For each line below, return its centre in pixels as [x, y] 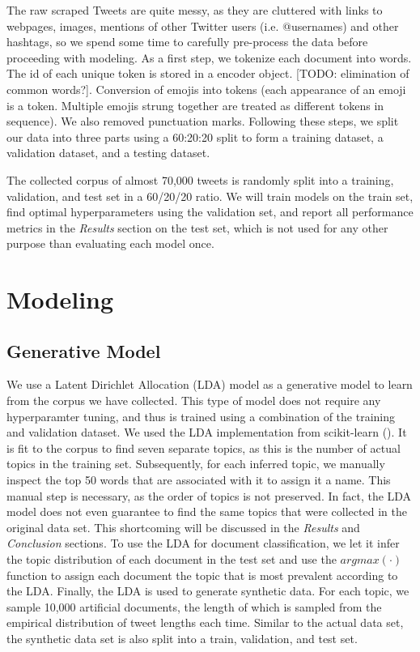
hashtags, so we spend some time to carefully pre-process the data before [187, 42]
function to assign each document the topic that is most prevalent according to [202, 575]
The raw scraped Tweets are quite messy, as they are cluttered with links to [195, 10]
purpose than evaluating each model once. [110, 243]
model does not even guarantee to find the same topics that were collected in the [207, 511]
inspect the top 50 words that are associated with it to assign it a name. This [199, 480]
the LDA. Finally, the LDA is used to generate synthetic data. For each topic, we [208, 591]
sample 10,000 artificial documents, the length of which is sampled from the [194, 606]
